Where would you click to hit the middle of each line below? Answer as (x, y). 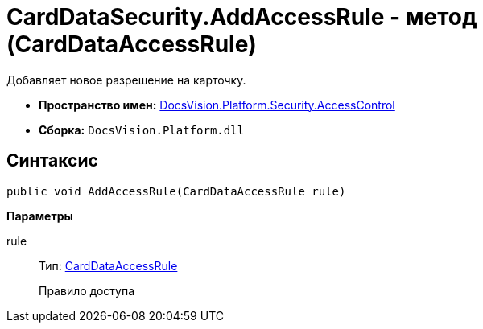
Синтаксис (52, 161)
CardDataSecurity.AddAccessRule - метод (242, 17)
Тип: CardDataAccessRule (108, 265)
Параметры (40, 216)
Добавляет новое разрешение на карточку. (126, 80)
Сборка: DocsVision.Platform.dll (142, 130)
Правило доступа (87, 290)
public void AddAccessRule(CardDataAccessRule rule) (176, 191)
